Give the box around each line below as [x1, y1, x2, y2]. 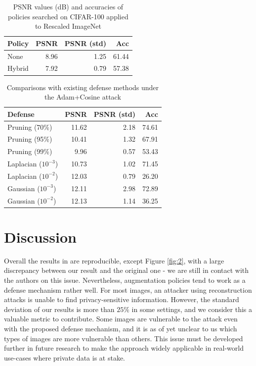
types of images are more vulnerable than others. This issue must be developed [4, 333, 243, 343]
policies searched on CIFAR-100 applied [8, 11, 128, 21]
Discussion [4, 226, 77, 247]
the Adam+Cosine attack [44, 92, 121, 102]
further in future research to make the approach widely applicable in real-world [4, 343, 244, 353]
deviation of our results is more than [4, 304, 115, 314]
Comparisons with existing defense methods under [6, 82, 159, 92]
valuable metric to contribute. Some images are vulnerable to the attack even [4, 314, 238, 324]
